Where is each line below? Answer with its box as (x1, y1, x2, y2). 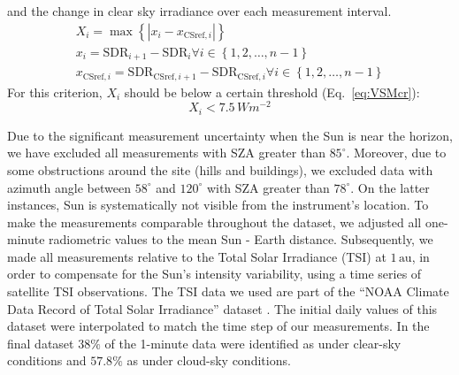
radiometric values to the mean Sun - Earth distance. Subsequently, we (49, 230, 433, 249)
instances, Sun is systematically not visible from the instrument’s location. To (7, 195, 429, 214)
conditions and (7, 351, 87, 370)
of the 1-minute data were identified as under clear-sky (104, 333, 402, 352)
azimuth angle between (7, 178, 131, 196)
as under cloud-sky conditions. (126, 351, 291, 370)
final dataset (7, 333, 74, 352)
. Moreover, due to (346, 143, 447, 162)
